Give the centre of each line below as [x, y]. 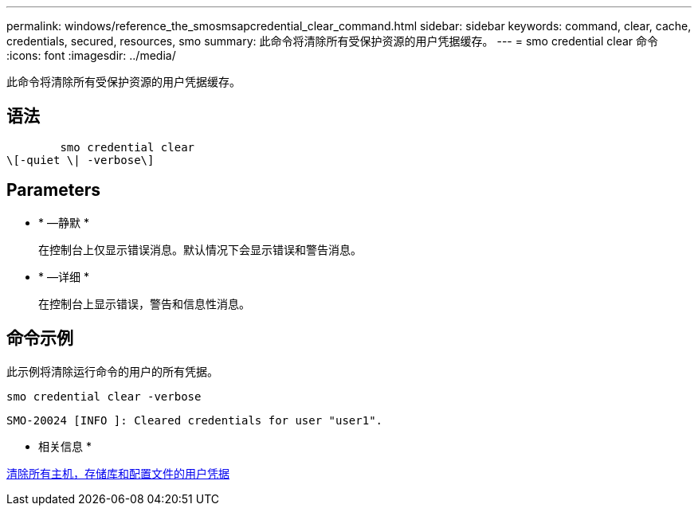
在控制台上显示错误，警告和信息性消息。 [144, 303]
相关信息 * [65, 446]
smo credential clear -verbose [104, 396]
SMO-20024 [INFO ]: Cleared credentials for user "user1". [195, 420]
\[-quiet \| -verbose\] [80, 160]
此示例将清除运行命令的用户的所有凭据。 [112, 371]
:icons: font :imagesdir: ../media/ [91, 55]
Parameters [53, 190]
